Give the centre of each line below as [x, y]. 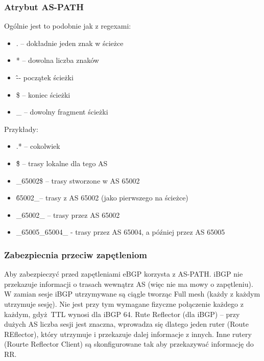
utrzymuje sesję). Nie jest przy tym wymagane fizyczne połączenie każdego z [124, 303]
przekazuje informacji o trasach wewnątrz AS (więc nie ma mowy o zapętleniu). [129, 284]
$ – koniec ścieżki [43, 94]
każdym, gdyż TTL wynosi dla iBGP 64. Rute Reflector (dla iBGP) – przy [122, 314]
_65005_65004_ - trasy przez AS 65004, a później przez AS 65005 [121, 232]
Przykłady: [21, 129]
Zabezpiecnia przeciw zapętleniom [76, 254]
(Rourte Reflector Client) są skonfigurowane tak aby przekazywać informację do [129, 344]
